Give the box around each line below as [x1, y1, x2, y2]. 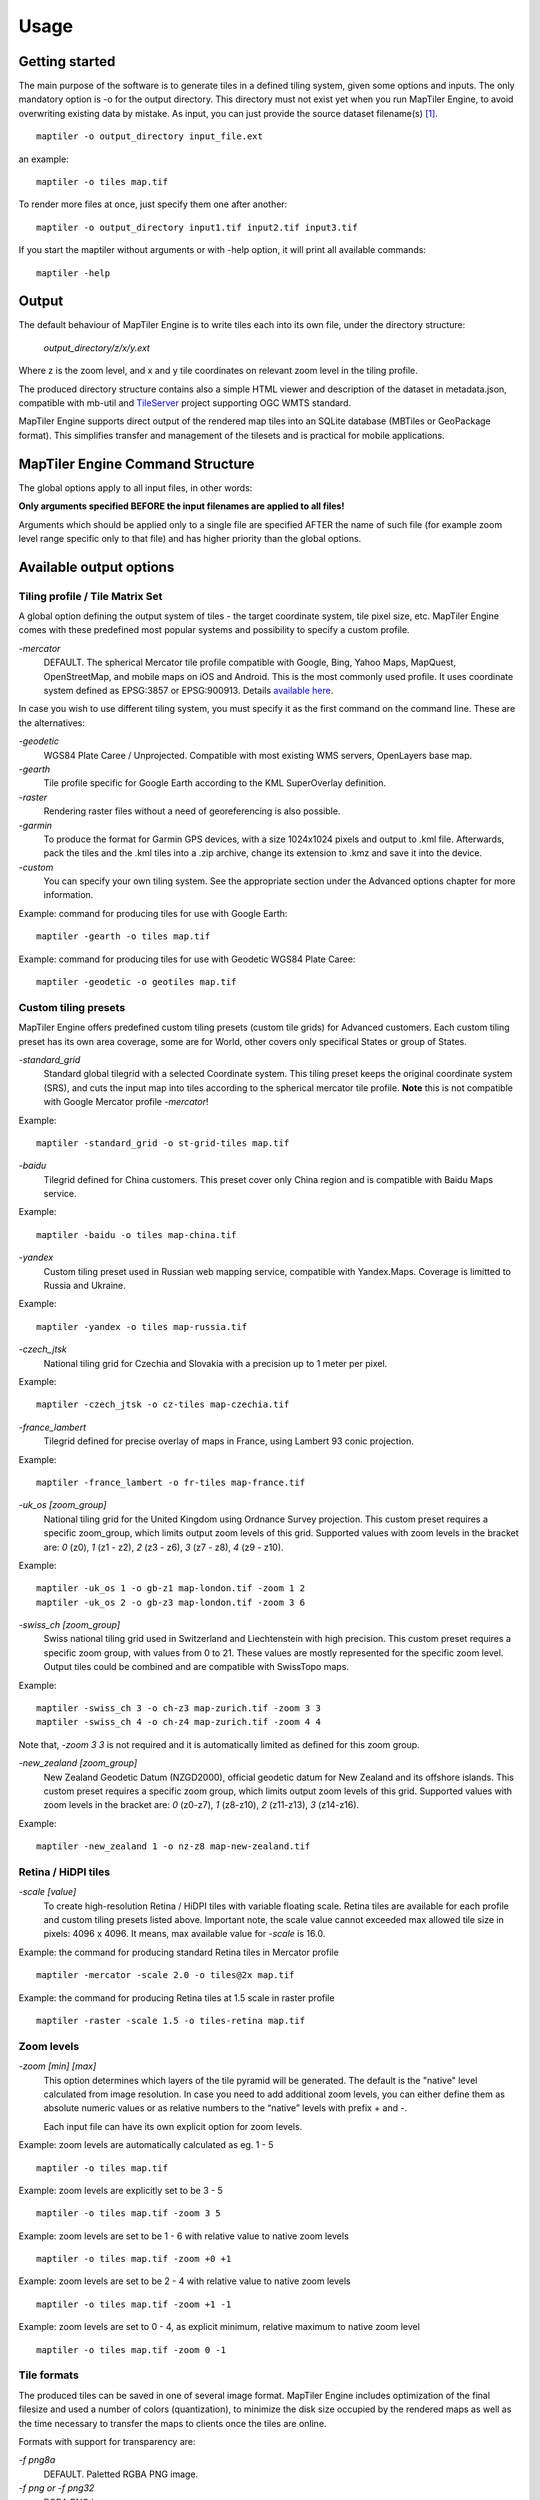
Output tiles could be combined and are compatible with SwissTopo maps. [43, 1661, 350, 1673]
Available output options [18, 558, 175, 575]
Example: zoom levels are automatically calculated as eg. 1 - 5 [18, 2139, 274, 2151]
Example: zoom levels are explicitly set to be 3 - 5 [18, 2184, 224, 2196]
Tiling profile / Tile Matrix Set [18, 589, 163, 603]
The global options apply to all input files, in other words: [18, 481, 253, 494]
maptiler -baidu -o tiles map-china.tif [36, 1229, 237, 1240]
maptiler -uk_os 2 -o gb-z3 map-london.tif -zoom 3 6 [36, 1596, 305, 1608]
